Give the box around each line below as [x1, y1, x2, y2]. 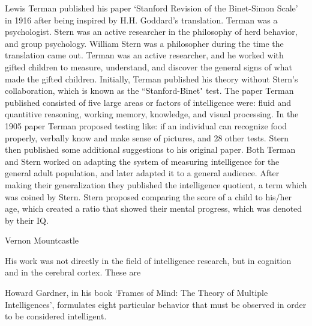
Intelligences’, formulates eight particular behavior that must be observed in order [5, 298, 307, 310]
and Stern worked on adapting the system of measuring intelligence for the [5, 155, 280, 167]
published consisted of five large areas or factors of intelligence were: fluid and [5, 96, 291, 108]
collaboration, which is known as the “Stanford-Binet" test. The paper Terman [5, 84, 294, 97]
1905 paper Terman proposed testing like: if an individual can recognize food [5, 119, 287, 132]
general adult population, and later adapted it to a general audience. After [5, 167, 280, 179]
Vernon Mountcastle [5, 234, 79, 247]
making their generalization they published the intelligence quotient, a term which [5, 178, 307, 191]
